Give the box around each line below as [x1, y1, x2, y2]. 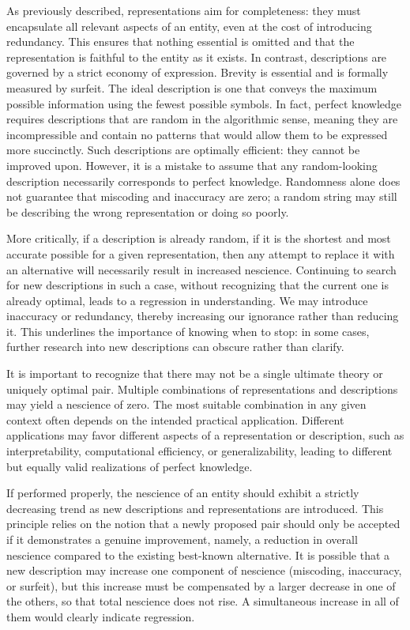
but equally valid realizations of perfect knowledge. [6, 458, 253, 474]
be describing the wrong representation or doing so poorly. [6, 203, 289, 220]
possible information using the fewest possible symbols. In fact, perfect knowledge [6, 95, 402, 111]
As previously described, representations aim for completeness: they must [6, 2, 361, 18]
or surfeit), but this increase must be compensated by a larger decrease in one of [6, 577, 396, 594]
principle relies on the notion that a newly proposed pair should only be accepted [6, 515, 401, 532]
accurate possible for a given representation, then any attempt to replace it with [6, 245, 395, 262]
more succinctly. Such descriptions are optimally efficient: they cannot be [6, 141, 360, 158]
